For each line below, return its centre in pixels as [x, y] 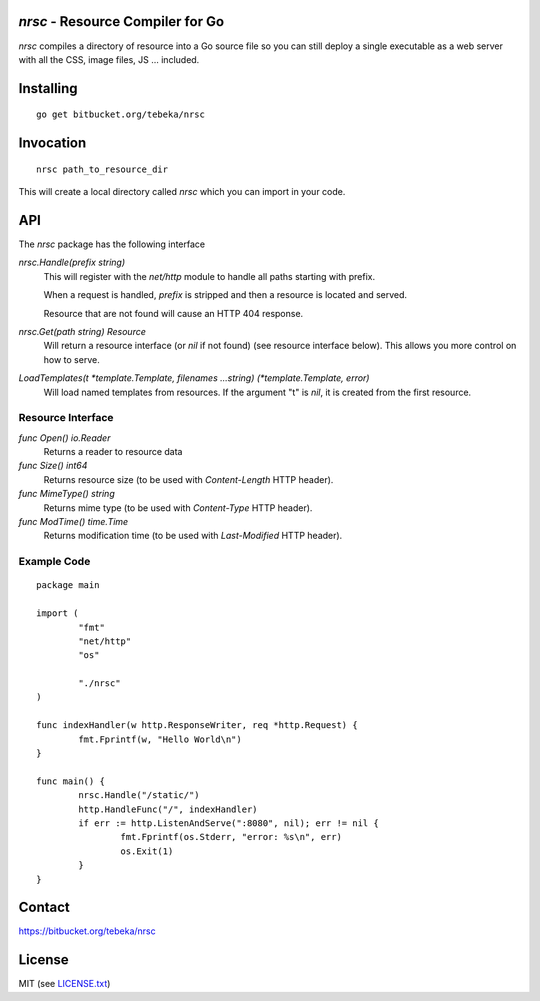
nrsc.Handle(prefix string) [72, 262]
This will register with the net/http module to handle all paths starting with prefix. [209, 276]
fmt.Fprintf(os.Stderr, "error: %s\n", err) [231, 837]
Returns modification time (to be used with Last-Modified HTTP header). [193, 536]
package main [68, 585]
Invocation [52, 143]
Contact [44, 907]
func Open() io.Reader [64, 437]
